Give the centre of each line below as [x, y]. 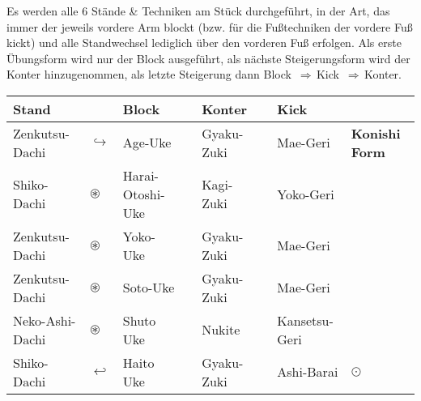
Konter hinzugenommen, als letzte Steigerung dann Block [149, 74]
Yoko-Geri [306, 194]
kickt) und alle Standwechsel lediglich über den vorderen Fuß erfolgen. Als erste [204, 43]
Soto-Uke [149, 288]
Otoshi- [144, 194]
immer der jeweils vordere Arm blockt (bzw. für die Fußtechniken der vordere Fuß [210, 26]
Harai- [140, 175]
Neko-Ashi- [45, 320]
